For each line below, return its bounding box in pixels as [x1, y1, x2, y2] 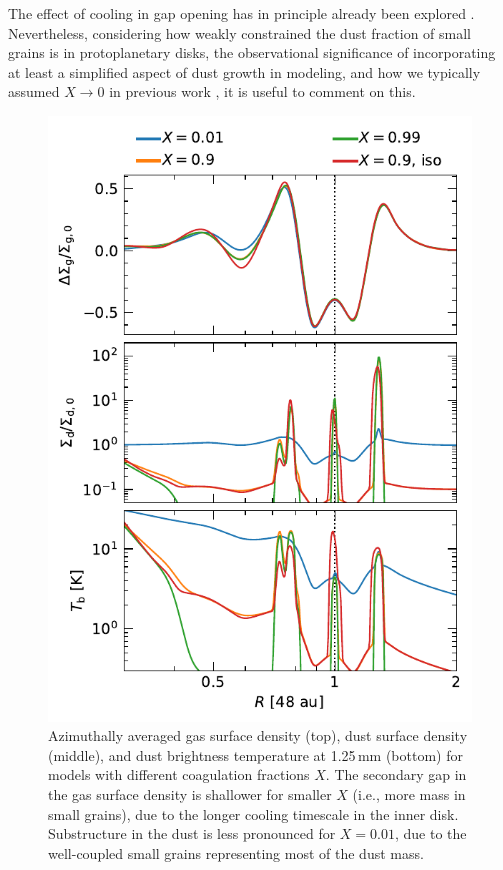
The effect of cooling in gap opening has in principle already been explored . [8, 3, 475, 23]
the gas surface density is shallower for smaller [48, 783, 332, 804]
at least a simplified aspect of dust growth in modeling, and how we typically [8, 61, 481, 82]
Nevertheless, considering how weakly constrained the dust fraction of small [8, 22, 471, 43]
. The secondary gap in [325, 764, 467, 785]
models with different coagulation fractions [48, 764, 310, 785]
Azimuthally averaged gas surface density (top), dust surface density [48, 725, 468, 746]
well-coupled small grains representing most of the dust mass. [48, 842, 424, 863]
